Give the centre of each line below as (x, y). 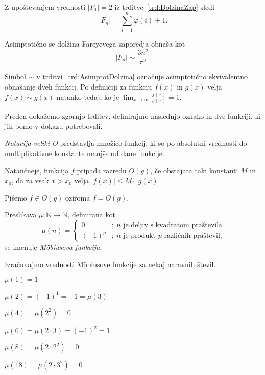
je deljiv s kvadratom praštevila (173, 225)
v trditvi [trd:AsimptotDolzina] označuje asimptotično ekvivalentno (142, 76)
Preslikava (21, 215)
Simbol (16, 76)
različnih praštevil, (193, 236)
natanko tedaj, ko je (88, 96)
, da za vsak (30, 180)
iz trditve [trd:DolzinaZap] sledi (164, 7)
